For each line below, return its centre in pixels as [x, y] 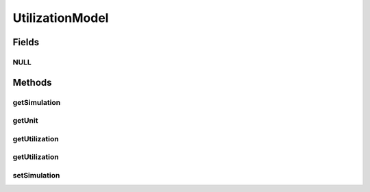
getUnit [25, 121]
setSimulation [36, 175]
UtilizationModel [61, 18]
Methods [32, 82]
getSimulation [37, 102]
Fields [26, 42]
